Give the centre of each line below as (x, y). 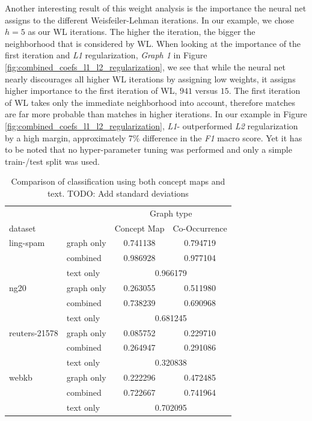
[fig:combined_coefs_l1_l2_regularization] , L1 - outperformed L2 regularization (151, 125)
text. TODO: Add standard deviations (118, 193)
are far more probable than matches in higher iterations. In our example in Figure (156, 114)
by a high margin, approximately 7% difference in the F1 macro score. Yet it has (154, 137)
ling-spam (27, 243)
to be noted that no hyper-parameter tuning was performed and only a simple (148, 149)
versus (206, 91)
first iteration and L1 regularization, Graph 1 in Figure (106, 55)
